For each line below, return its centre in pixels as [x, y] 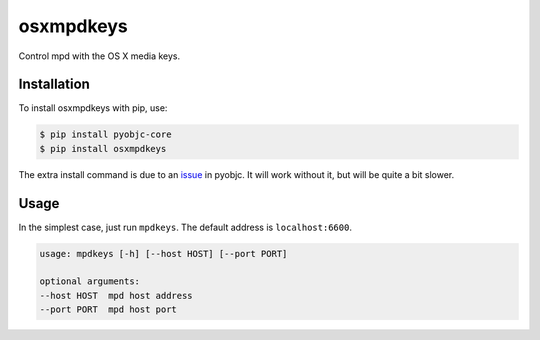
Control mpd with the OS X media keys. [99, 56]
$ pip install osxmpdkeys [103, 148]
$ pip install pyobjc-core [105, 134]
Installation [54, 84]
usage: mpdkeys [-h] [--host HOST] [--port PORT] [163, 253]
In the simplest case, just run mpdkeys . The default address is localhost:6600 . [185, 227]
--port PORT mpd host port [108, 309]
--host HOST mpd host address [116, 295]
